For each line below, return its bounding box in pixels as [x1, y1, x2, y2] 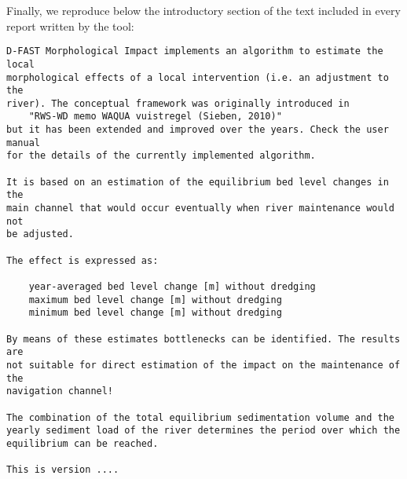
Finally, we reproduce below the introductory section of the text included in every [6, 2, 401, 18]
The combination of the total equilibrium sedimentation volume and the [6, 411, 394, 423]
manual [6, 137, 40, 148]
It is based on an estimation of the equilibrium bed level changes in [6, 176, 389, 188]
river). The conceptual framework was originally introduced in [6, 97, 350, 109]
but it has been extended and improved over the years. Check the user [6, 124, 389, 136]
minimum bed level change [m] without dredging [28, 307, 282, 319]
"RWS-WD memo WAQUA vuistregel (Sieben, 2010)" [28, 111, 282, 122]
